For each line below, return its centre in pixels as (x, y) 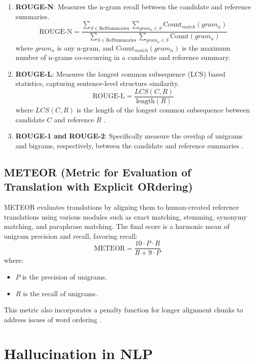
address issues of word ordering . (53, 319)
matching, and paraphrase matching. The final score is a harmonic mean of (117, 226)
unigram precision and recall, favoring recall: (71, 236)
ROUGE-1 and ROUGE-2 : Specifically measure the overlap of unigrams (129, 136)
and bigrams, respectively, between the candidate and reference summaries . (129, 145)
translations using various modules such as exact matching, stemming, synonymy (126, 216)
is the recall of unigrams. (60, 293)
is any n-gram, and (85, 47)
